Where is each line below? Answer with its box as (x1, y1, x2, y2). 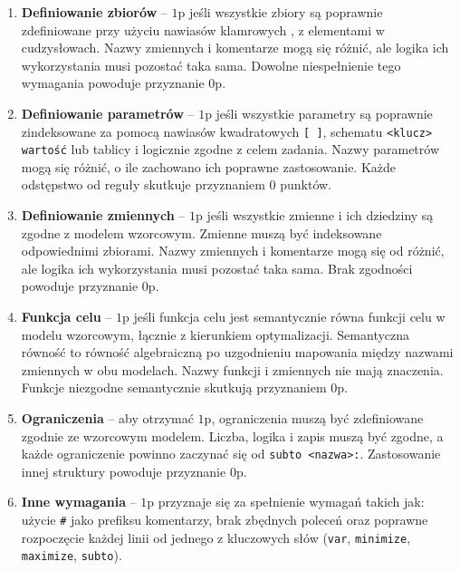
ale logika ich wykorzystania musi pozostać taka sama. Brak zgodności (21, 258, 413, 277)
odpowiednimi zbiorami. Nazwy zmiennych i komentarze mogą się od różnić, (21, 241, 445, 260)
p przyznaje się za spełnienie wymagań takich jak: (147, 492, 425, 511)
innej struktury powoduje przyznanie (21, 461, 226, 480)
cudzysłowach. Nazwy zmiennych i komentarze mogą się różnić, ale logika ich (21, 38, 449, 57)
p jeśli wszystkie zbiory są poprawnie (177, 3, 383, 21)
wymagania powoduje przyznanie (21, 73, 205, 92)
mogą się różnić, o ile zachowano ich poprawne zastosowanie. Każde (21, 157, 397, 176)
